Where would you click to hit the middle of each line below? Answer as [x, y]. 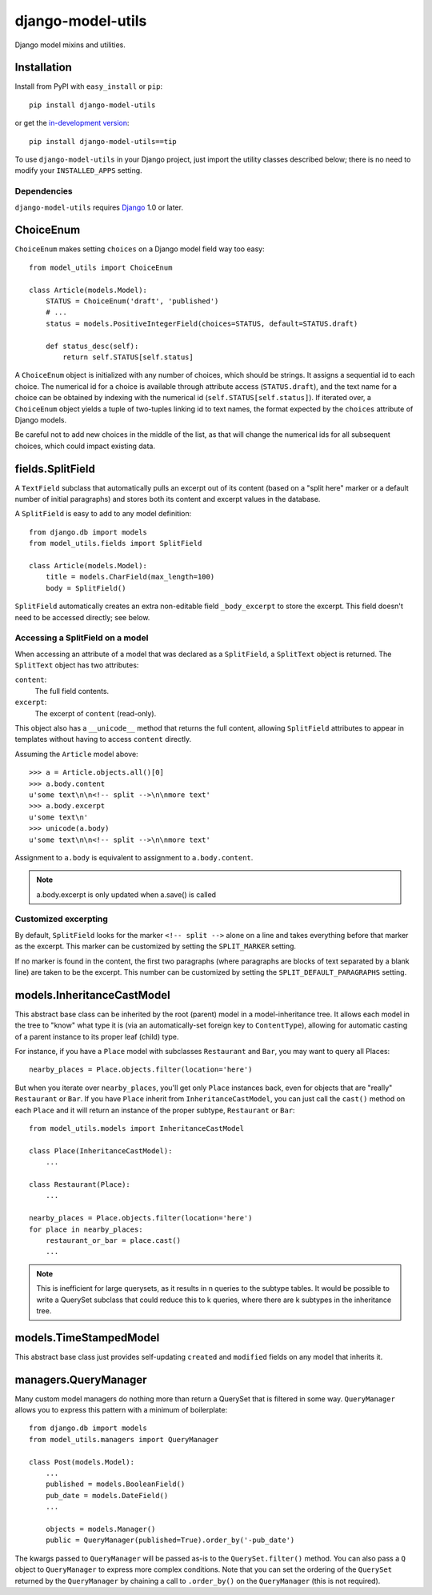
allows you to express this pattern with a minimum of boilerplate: [121, 1410]
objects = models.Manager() [100, 1529]
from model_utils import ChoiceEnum [101, 267]
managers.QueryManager [81, 1379]
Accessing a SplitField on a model [82, 638]
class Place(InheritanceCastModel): [101, 1151]
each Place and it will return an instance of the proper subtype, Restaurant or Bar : [155, 1110]
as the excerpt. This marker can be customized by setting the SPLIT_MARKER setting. [155, 946]
